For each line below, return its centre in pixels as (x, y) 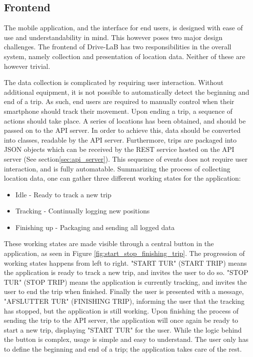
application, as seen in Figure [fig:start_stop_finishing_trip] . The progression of (124, 253)
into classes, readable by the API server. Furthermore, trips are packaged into (120, 139)
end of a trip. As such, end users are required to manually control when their (119, 101)
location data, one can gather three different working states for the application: (122, 178)
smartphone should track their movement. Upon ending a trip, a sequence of (118, 111)
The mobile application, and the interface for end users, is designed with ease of (123, 28)
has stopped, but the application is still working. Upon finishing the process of (121, 310)
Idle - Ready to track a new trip (63, 194)
